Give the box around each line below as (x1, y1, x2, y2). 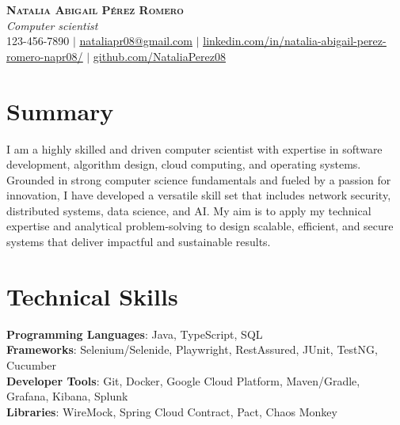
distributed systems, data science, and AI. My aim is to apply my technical (6, 202, 371, 218)
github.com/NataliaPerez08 (93, 47, 226, 64)
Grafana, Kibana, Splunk (6, 388, 128, 404)
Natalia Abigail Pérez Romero (6, 2, 184, 17)
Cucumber (6, 356, 57, 373)
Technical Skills (6, 279, 178, 312)
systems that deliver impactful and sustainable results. (6, 233, 271, 250)
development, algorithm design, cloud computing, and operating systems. (6, 156, 361, 173)
